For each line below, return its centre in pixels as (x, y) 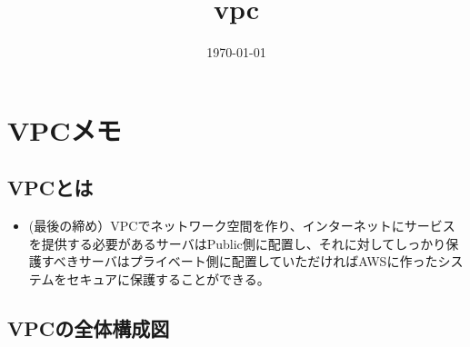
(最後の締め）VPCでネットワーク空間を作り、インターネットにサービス (242, 226)
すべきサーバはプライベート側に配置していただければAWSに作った (240, 261)
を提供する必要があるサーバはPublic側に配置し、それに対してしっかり (237, 243)
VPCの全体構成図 (89, 327)
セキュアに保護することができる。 (168, 278)
